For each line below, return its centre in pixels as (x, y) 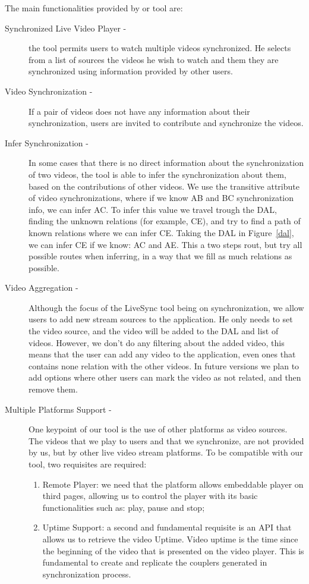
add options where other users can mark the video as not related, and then (165, 377)
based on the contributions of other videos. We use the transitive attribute (164, 186)
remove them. (53, 389)
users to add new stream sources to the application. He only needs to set (161, 319)
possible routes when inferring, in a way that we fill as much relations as (160, 256)
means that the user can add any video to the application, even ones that (162, 354)
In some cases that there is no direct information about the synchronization (166, 163)
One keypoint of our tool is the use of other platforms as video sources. (158, 429)
